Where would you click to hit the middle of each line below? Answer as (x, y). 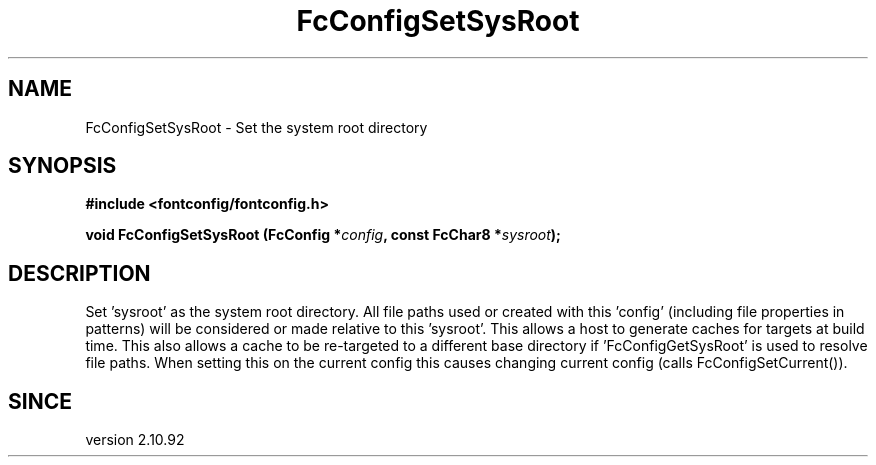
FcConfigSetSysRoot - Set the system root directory (256, 127)
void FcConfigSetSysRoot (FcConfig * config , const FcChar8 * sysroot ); (323, 235)
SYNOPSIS (62, 166)
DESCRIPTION (79, 273)
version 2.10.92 (135, 440)
